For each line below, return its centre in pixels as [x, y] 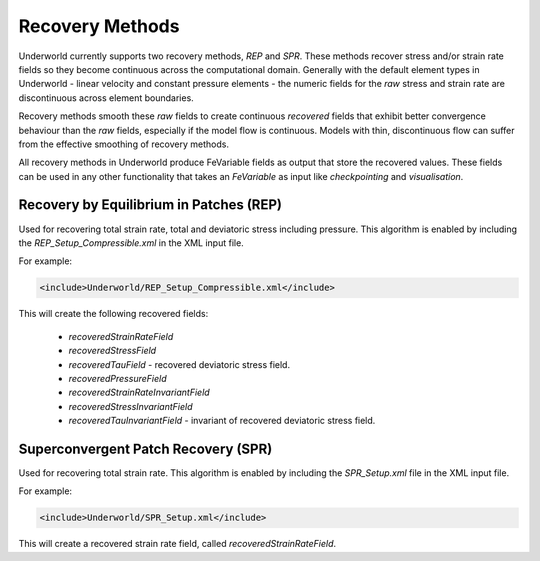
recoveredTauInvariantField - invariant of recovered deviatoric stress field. [222, 421]
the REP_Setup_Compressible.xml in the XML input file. [131, 242]
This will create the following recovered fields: [113, 314]
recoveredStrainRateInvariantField [139, 392]
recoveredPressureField [117, 378]
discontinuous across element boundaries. [106, 97]
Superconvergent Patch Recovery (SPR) [145, 448]
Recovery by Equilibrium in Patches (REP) [150, 205]
